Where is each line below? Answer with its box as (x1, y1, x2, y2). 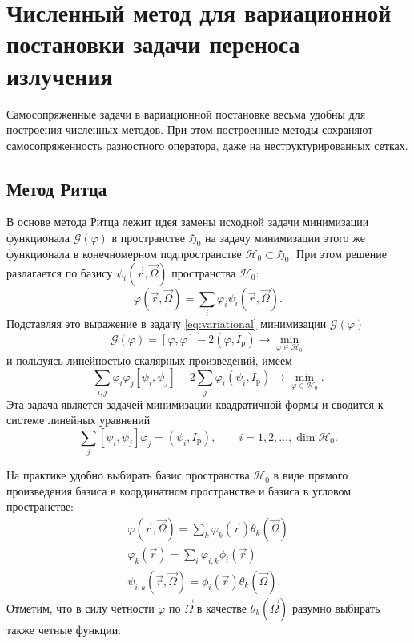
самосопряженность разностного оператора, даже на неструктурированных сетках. (6, 136, 408, 153)
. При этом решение (289, 245, 387, 261)
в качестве (196, 599, 247, 616)
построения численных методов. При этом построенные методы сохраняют (6, 121, 373, 138)
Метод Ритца (6, 176, 107, 200)
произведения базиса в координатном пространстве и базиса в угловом (6, 482, 352, 499)
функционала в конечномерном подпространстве (6, 245, 242, 261)
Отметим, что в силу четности (6, 599, 155, 616)
